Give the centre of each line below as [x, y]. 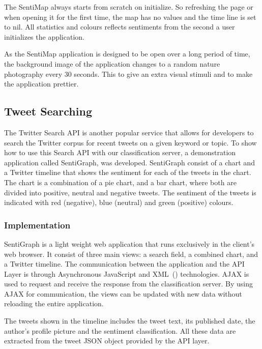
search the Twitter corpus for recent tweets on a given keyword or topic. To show [130, 142]
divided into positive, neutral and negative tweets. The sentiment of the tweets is [130, 192]
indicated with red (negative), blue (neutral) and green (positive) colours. [119, 202]
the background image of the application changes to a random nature [112, 63]
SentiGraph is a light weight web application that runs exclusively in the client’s [129, 243]
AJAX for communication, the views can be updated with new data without [123, 293]
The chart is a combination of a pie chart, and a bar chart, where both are [120, 182]
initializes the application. [44, 36]
